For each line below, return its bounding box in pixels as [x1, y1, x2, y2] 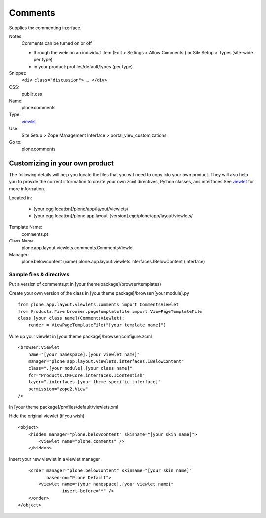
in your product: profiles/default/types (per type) [33, 63, 133, 69]
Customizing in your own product [9, 159, 114, 167]
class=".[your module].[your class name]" [28, 365, 133, 371]
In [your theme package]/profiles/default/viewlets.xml [9, 404, 118, 410]
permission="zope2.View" [28, 386, 88, 392]
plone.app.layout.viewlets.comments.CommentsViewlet [21, 244, 134, 251]
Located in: [9, 195, 32, 201]
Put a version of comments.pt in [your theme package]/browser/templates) [9, 281, 161, 287]
